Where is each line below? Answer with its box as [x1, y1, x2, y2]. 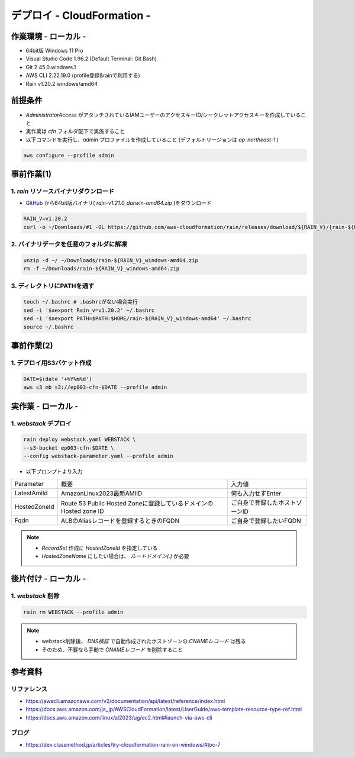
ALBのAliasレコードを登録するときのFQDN [60, 517, 180, 525]
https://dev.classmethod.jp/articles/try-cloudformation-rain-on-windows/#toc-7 [25, 741, 221, 748]
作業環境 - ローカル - [11, 31, 86, 41]
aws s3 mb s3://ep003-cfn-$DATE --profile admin [23, 384, 167, 391]
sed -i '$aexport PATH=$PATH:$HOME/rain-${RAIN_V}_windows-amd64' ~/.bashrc [23, 315, 251, 322]
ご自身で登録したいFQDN [231, 517, 301, 525]
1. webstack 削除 [11, 592, 60, 600]
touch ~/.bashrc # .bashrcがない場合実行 [23, 299, 138, 305]
